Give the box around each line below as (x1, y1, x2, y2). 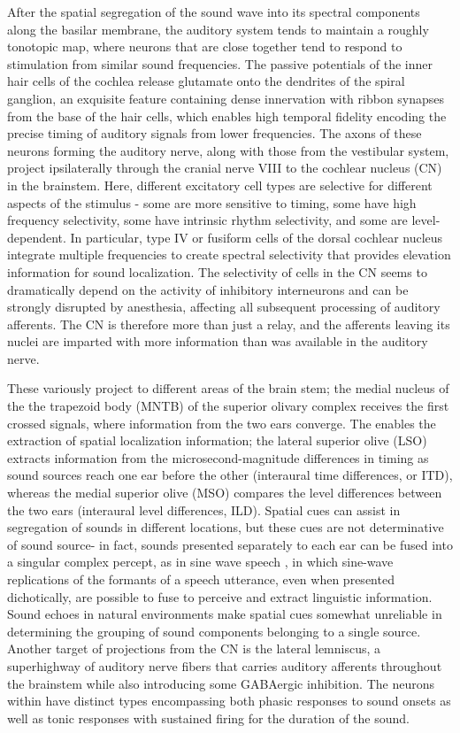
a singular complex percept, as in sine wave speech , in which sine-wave (7, 552, 394, 571)
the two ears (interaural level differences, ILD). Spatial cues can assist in (7, 500, 401, 519)
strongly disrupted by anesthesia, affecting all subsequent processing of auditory (7, 297, 441, 316)
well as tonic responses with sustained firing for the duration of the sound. (7, 708, 410, 727)
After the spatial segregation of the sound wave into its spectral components (7, 3, 420, 20)
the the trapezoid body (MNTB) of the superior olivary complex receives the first (7, 397, 449, 415)
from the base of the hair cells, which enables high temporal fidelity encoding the (7, 106, 447, 125)
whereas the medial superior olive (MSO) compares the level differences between (7, 483, 442, 502)
